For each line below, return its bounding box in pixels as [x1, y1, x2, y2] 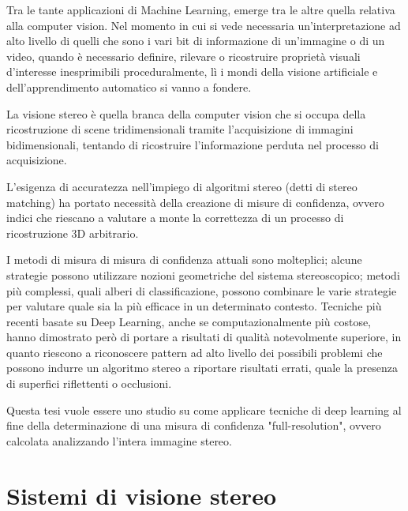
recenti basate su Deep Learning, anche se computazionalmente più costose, [6, 313, 372, 329]
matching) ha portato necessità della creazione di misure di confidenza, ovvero [6, 194, 384, 210]
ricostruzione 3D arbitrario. [6, 224, 139, 241]
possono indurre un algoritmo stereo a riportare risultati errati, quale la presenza [6, 359, 398, 376]
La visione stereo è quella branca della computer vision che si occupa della [6, 105, 366, 122]
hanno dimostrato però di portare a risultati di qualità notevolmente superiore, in [6, 329, 402, 345]
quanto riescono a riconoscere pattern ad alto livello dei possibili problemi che [6, 344, 383, 360]
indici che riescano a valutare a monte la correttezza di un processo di [6, 209, 344, 226]
